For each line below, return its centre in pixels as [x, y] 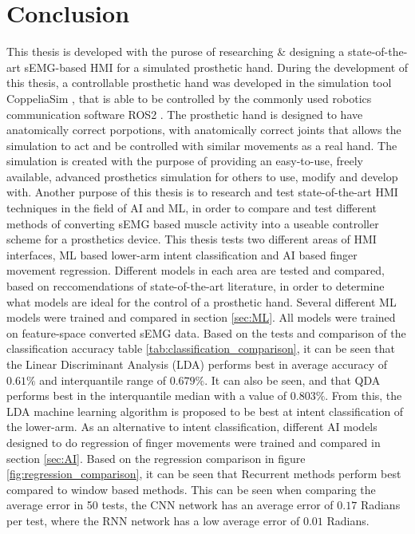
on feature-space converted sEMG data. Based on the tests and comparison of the [206, 332]
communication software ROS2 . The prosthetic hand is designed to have [185, 114]
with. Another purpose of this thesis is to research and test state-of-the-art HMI [202, 192]
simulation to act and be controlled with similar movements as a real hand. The [202, 145]
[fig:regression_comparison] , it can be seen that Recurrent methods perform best [204, 474]
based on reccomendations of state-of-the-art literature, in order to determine [196, 286]
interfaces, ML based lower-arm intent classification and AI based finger [182, 254]
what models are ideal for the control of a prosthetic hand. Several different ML [202, 301]
